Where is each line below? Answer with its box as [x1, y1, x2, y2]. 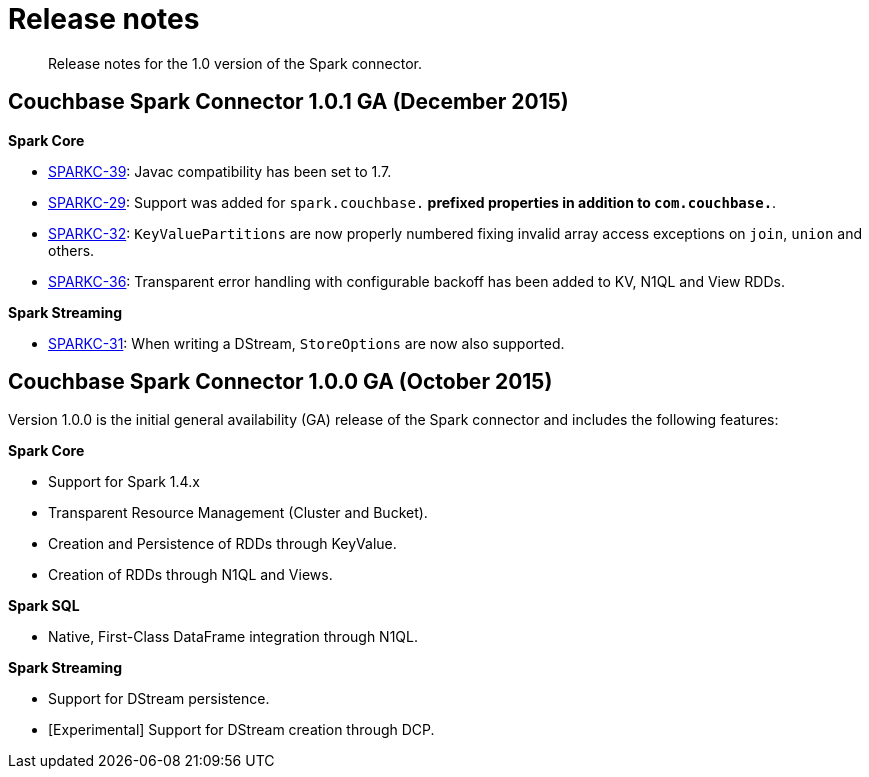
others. [48, 241, 95, 259]
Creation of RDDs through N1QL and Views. [48, 566, 333, 584]
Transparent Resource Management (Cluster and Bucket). [48, 504, 428, 522]
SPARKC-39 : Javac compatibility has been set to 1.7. [48, 162, 392, 180]
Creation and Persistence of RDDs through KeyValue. [48, 535, 397, 553]
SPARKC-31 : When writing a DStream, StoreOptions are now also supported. [48, 334, 565, 352]
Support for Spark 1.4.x [48, 473, 200, 491]
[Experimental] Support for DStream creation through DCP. [48, 721, 435, 739]
